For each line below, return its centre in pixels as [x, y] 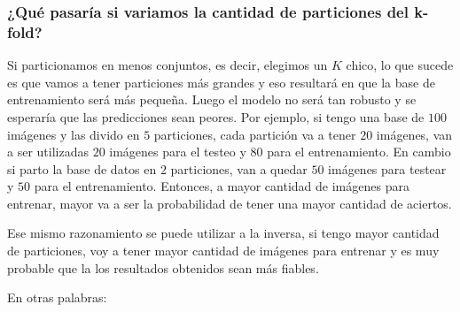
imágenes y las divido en [74, 134]
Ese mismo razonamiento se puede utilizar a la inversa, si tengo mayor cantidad [223, 233]
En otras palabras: [57, 297]
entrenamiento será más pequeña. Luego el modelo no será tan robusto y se [212, 99]
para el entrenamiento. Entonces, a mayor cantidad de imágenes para [222, 186]
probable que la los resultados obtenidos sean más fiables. [163, 267]
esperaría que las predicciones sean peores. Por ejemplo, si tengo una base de [216, 116]
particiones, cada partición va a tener [255, 134]
